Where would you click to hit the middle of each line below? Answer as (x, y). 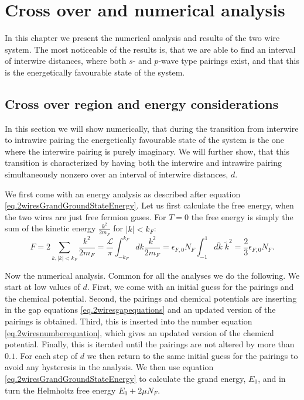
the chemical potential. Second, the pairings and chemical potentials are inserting (151, 298)
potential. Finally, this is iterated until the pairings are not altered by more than (150, 344)
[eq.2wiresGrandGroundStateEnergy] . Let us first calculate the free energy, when (149, 205)
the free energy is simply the (242, 216)
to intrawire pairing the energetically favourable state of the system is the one (144, 140)
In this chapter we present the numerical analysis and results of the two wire (142, 38)
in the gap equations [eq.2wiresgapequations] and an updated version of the (140, 310)
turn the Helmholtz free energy (60, 390)
